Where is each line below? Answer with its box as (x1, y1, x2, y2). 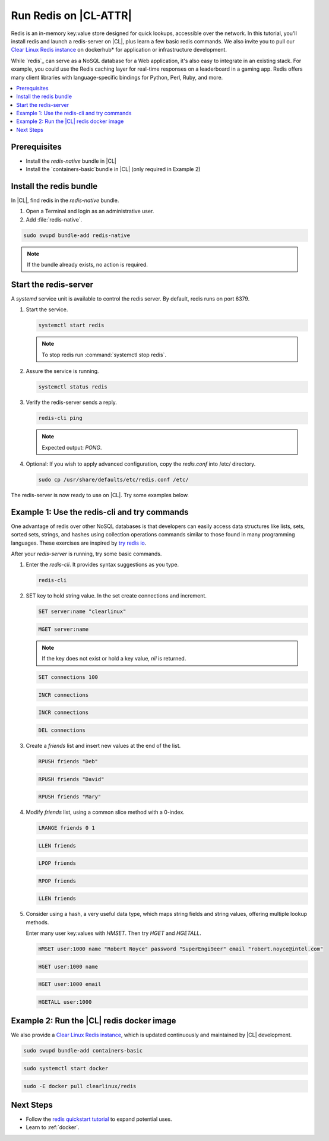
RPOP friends (38, 877, 77, 884)
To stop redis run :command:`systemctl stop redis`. (42, 351, 166, 358)
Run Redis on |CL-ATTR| (11, 9, 132, 22)
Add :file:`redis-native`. (26, 216, 83, 223)
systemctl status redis (38, 384, 108, 390)
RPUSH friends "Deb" (38, 758, 98, 764)
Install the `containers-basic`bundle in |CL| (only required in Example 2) (26, 166, 201, 173)
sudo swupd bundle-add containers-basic (23, 1047, 143, 1054)
